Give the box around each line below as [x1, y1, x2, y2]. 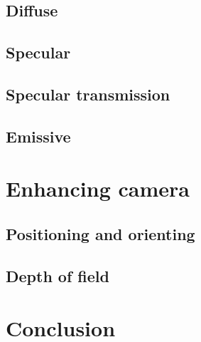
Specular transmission [6, 83, 170, 105]
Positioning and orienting [6, 222, 195, 244]
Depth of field [6, 264, 109, 286]
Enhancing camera [6, 174, 190, 203]
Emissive [6, 125, 71, 147]
